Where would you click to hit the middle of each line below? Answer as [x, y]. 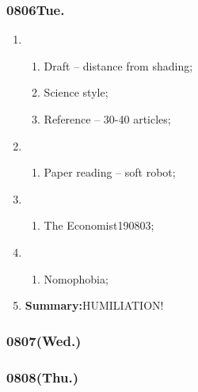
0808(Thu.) [42, 377]
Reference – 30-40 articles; [107, 119]
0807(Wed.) [44, 340]
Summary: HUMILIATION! [94, 305]
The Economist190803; [99, 225]
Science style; [76, 92]
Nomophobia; [76, 278]
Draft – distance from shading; [118, 65]
